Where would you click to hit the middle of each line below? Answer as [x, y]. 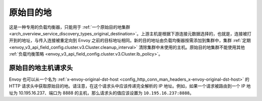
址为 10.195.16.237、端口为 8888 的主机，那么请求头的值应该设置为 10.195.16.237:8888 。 [101, 93]
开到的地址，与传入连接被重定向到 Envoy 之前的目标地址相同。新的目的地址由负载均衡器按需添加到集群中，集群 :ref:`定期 [130, 41]
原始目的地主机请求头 [41, 68]
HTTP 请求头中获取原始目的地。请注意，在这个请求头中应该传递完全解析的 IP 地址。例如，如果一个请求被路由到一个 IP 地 [130, 86]
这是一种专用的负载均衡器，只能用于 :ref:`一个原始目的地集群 [70, 27]
